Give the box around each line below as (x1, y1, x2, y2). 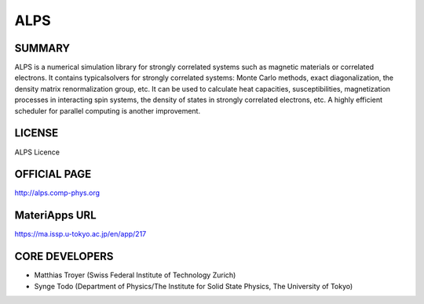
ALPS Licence (14, 147, 60, 157)
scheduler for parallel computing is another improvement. (14, 106, 200, 115)
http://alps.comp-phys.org (14, 188, 101, 197)
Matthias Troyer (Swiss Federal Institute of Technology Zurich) (34, 270, 236, 280)
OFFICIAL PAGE (14, 168, 92, 181)
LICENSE (14, 126, 59, 140)
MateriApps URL (14, 208, 97, 223)
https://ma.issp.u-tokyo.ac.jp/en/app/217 (14, 230, 147, 239)
